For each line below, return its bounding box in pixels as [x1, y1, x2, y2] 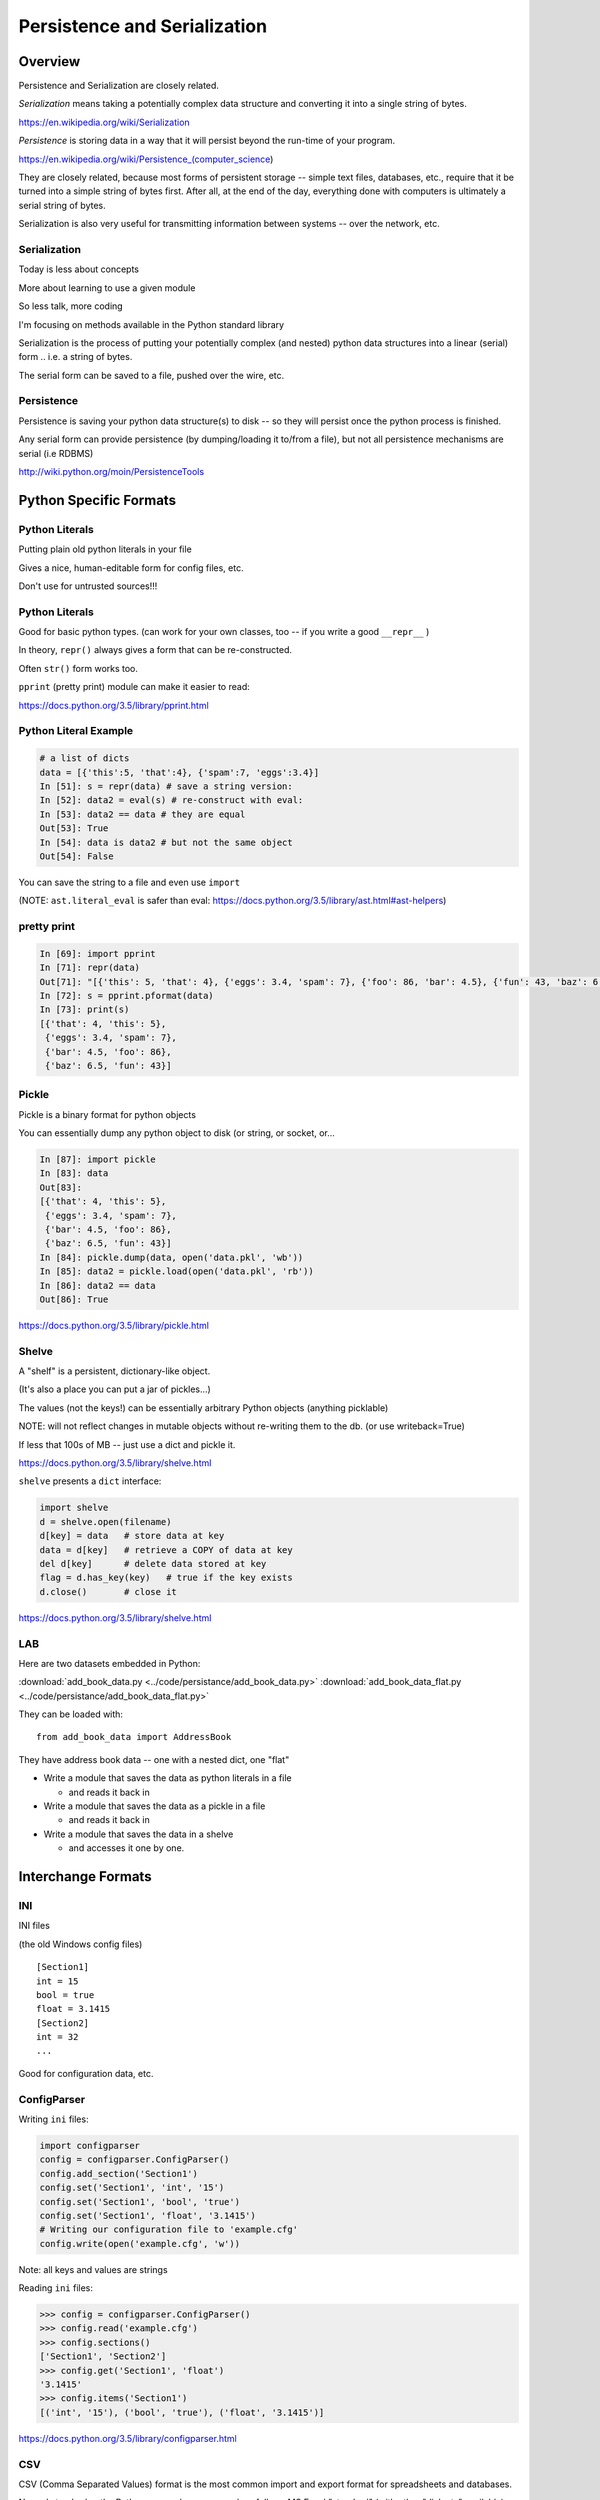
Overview [18, 53, 81, 70]
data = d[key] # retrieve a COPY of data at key [39, 1544, 294, 1555]
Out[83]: [39, 1181, 83, 1193]
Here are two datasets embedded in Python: [18, 1657, 201, 1669]
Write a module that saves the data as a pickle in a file [43, 1800, 266, 1812]
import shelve [39, 1502, 109, 1514]
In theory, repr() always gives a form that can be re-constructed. [18, 644, 293, 656]
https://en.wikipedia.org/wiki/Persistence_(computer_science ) [18, 153, 274, 165]
